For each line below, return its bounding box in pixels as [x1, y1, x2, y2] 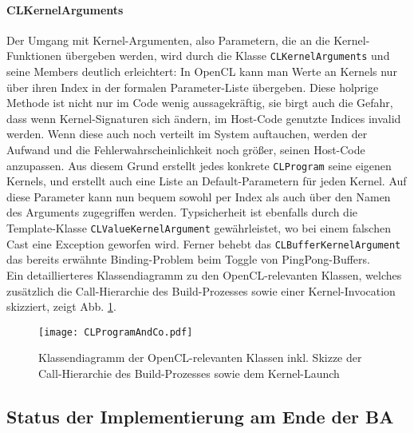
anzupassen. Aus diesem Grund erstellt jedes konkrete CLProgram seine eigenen [6, 157, 392, 173]
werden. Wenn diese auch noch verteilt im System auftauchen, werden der [6, 125, 368, 142]
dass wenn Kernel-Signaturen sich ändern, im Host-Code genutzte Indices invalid [6, 109, 401, 126]
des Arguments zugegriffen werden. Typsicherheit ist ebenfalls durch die [6, 204, 358, 220]
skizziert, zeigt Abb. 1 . [6, 298, 116, 315]
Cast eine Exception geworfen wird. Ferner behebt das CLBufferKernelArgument [6, 235, 401, 252]
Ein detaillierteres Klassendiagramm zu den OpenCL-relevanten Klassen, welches [6, 266, 402, 283]
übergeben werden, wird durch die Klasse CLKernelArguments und [65, 47, 390, 64]
